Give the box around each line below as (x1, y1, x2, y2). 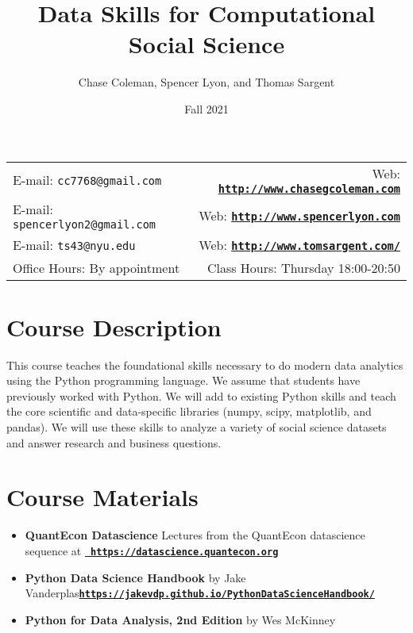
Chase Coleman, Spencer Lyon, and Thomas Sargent (78, 74, 335, 90)
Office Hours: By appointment (13, 258, 180, 277)
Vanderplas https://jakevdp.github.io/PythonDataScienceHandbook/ (25, 585, 375, 601)
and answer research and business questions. (6, 434, 222, 451)
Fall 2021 (184, 100, 229, 117)
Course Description (6, 310, 222, 343)
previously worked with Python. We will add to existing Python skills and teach (6, 387, 396, 404)
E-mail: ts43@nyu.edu (13, 235, 136, 254)
